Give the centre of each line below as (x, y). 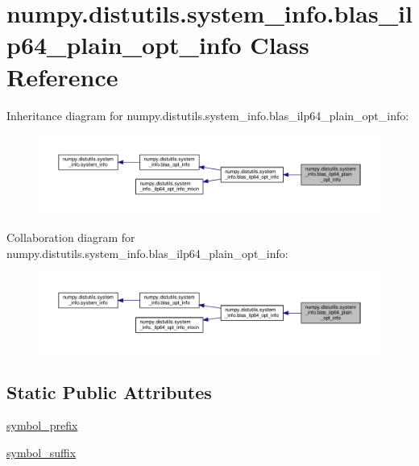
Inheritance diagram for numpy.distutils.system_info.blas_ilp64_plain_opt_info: (208, 115)
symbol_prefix (42, 425)
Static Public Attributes (109, 391)
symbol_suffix (41, 453)
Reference (62, 76)
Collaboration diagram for (71, 237)
